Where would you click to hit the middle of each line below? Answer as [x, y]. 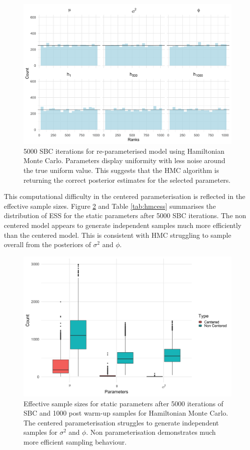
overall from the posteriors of [48, 244]
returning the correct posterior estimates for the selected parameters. [127, 180]
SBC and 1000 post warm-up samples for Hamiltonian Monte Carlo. [126, 413]
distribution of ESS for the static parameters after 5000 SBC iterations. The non [125, 215]
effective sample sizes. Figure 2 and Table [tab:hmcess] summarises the [110, 206]
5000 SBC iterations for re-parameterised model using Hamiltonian [124, 151]
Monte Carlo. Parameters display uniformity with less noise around [125, 160]
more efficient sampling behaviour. [75, 442]
